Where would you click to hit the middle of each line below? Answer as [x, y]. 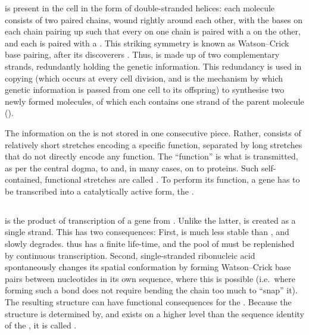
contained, [24, 179]
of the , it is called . [41, 325]
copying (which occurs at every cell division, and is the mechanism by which [144, 78]
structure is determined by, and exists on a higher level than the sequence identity [154, 313]
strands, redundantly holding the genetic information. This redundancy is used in [153, 66]
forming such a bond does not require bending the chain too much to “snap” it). [151, 290]
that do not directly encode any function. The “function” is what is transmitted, [152, 156]
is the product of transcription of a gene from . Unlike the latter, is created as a [150, 220]
